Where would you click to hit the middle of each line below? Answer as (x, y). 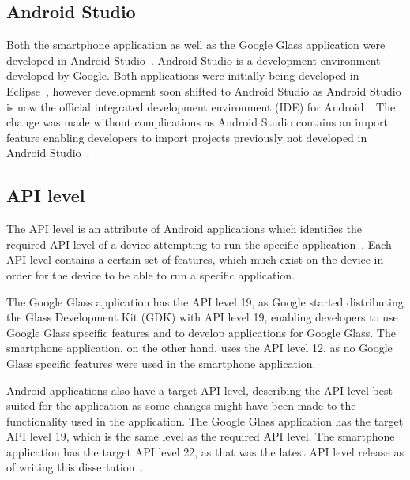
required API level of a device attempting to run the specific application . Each (199, 244)
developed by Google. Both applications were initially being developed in (183, 75)
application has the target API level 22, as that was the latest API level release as (205, 451)
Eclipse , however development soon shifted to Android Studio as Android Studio (204, 90)
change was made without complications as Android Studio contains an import (197, 122)
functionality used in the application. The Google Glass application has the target (205, 420)
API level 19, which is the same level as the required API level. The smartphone (201, 436)
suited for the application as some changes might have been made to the (181, 405)
